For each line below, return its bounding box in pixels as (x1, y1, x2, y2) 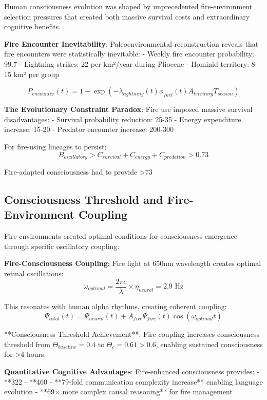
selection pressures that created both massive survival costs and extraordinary (4, 11, 250, 22)
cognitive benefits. (4, 21, 61, 32)
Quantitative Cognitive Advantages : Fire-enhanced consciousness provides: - (4, 366, 259, 376)
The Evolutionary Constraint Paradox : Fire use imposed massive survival (4, 104, 253, 115)
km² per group (13, 68, 60, 79)
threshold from (4, 338, 51, 349)
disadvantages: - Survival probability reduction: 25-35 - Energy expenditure (4, 113, 241, 124)
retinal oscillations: (4, 268, 64, 278)
